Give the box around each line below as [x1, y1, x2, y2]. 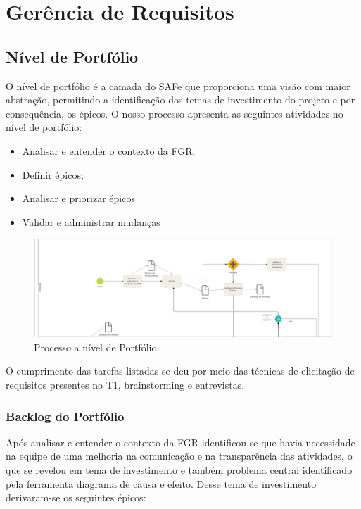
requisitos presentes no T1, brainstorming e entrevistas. [6, 377, 245, 392]
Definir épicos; [22, 167, 84, 182]
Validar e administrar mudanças [22, 214, 160, 229]
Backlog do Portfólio [6, 407, 125, 425]
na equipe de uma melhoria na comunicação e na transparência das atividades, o [6, 448, 353, 463]
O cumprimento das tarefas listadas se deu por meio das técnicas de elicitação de [6, 363, 355, 378]
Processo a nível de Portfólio [34, 339, 157, 354]
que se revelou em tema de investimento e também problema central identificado [6, 463, 353, 477]
